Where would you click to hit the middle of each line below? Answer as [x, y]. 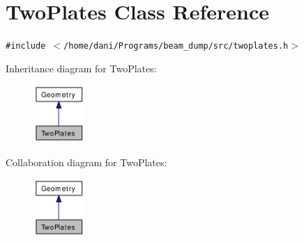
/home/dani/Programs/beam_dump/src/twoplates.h [176, 46]
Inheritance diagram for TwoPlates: [81, 68]
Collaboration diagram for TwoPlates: [86, 162]
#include [26, 46]
